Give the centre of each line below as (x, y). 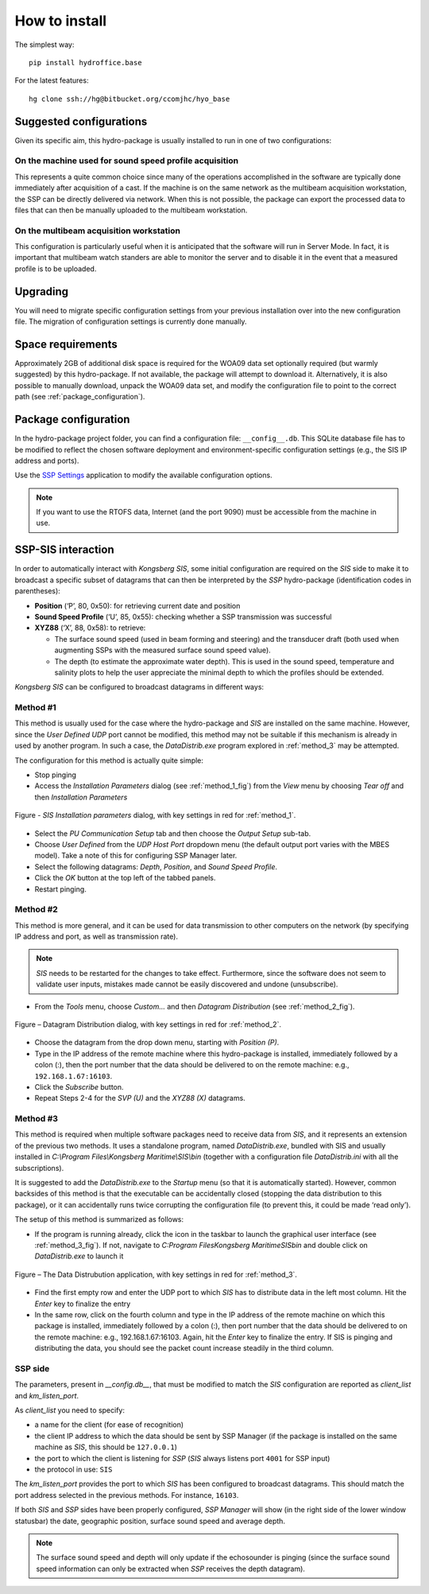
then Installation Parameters (81, 797)
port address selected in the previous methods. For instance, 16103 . (127, 1495)
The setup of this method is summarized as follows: (99, 1219)
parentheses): (38, 591)
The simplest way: (44, 45)
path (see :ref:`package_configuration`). (80, 397)
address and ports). (47, 461)
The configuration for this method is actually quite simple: (109, 760)
